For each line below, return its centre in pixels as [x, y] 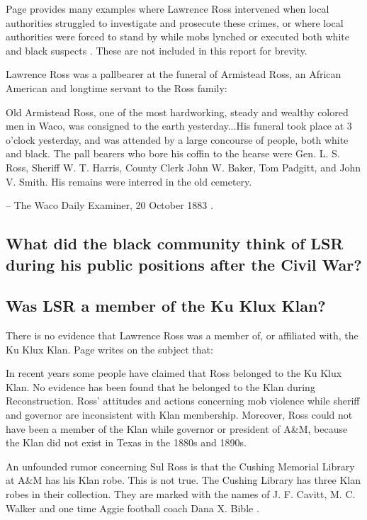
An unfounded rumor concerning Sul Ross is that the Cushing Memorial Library [180, 466]
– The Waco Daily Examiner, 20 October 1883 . [109, 205]
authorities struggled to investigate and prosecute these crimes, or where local [175, 22]
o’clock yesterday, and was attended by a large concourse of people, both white [177, 139]
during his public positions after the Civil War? [184, 264]
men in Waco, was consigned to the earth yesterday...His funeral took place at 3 [179, 126]
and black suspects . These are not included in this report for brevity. [157, 50]
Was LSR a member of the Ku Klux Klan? [166, 306]
